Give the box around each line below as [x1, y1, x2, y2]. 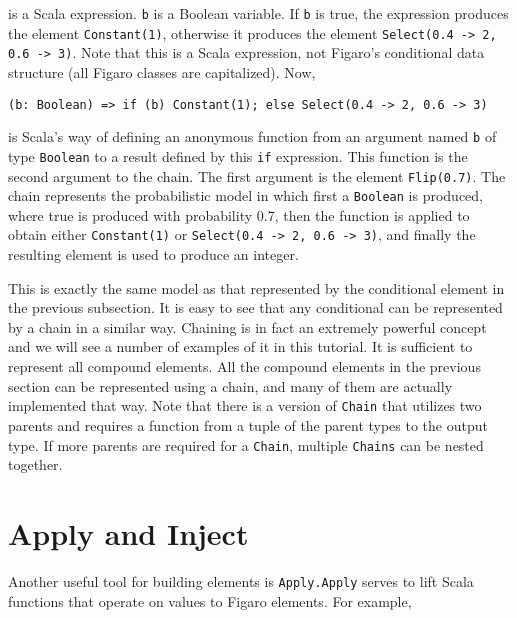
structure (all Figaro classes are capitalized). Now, [8, 61, 316, 82]
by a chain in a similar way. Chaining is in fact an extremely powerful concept [8, 316, 487, 337]
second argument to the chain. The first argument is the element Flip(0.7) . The [8, 165, 506, 186]
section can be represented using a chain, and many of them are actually [8, 375, 453, 396]
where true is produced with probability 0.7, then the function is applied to [8, 204, 470, 225]
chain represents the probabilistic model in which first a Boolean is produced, [8, 185, 484, 206]
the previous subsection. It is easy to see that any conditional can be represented [8, 297, 503, 318]
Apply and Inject [8, 512, 249, 553]
